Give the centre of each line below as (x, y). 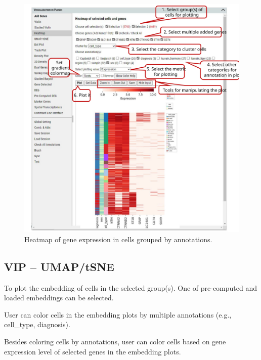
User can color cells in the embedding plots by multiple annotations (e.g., (118, 314)
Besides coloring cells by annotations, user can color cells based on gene (115, 342)
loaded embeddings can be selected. (59, 298)
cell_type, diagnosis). (37, 324)
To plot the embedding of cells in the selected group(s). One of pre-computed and (131, 287)
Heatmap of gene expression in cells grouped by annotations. (118, 239)
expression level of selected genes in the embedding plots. (93, 351)
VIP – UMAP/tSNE (59, 266)
